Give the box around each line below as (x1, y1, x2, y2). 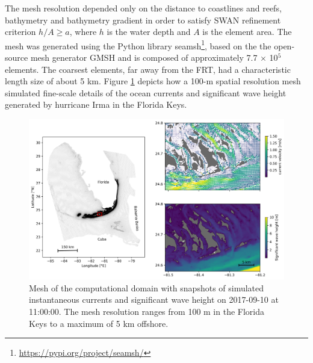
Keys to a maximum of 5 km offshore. (29, 317, 169, 329)
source (5, 51, 28, 64)
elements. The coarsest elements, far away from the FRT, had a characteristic (5, 63, 291, 75)
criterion (5, 25, 36, 38)
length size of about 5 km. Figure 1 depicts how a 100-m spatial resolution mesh (5, 75, 301, 87)
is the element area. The (202, 25, 292, 38)
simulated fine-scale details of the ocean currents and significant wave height (5, 86, 287, 99)
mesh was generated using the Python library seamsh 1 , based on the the (5, 37, 271, 52)
